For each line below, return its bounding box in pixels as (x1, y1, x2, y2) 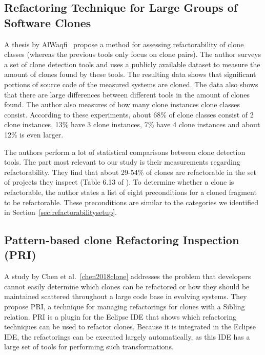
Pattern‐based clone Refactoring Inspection (4, 232, 239, 248)
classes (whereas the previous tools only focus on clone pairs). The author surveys (4, 49, 261, 60)
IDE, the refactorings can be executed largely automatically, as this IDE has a (4, 331, 250, 342)
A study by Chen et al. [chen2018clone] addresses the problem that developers (4, 271, 251, 282)
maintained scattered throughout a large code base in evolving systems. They (4, 291, 247, 302)
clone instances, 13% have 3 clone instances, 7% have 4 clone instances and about (4, 119, 260, 130)
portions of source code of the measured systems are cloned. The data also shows (4, 78, 258, 89)
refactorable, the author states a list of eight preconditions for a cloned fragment (4, 186, 257, 197)
